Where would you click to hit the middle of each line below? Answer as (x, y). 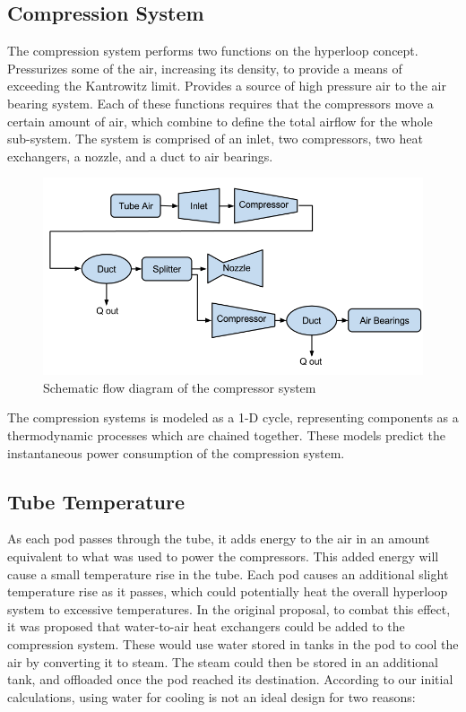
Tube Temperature (96, 501)
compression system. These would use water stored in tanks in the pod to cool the (233, 643)
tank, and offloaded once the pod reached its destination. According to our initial (230, 679)
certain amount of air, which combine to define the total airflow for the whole (220, 121)
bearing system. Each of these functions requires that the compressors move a (220, 103)
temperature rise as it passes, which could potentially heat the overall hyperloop (228, 591)
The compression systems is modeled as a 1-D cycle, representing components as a (233, 417)
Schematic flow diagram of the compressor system (180, 387)
